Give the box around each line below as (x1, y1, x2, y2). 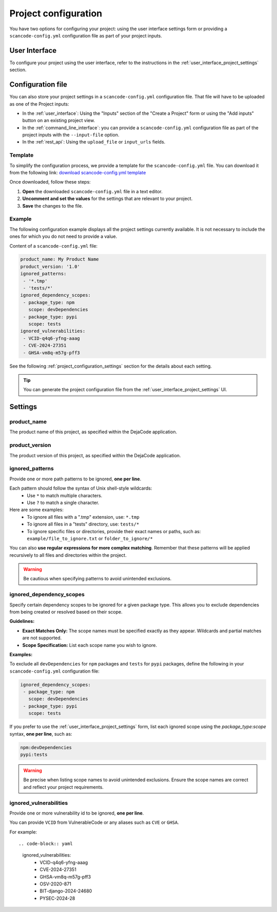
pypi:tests (20, 752, 48, 758)
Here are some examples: (9, 506, 64, 513)
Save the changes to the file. (22, 202, 83, 209)
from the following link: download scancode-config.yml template (9, 170, 146, 176)
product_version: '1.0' (20, 264, 81, 269)
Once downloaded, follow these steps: (9, 179, 91, 185)
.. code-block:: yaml (18, 841, 73, 847)
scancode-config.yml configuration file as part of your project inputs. (9, 32, 163, 38)
